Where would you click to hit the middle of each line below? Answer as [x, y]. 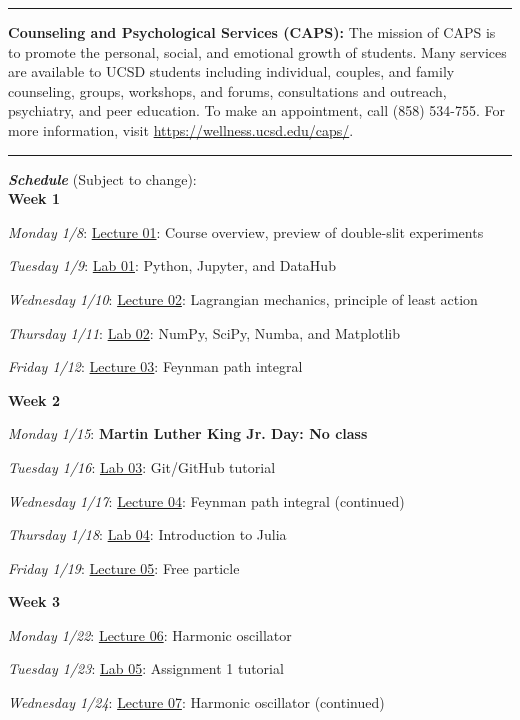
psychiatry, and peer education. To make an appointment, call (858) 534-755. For [257, 110]
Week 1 [34, 198]
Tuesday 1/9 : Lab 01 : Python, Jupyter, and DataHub [172, 265]
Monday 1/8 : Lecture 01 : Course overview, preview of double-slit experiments [246, 231]
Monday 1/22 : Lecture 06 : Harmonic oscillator [150, 634]
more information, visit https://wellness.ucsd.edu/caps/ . [181, 129]
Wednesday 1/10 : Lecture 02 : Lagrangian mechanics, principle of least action [243, 298]
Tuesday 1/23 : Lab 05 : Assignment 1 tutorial [146, 668]
